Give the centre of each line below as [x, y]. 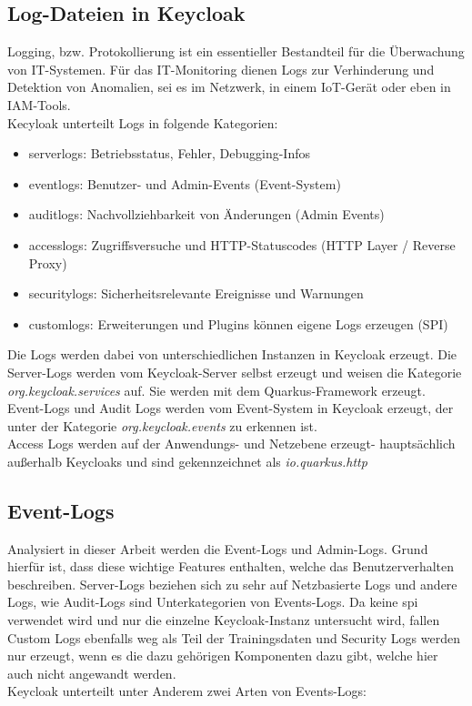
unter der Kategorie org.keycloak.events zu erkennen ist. [162, 425]
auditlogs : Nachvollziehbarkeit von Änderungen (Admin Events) [206, 214]
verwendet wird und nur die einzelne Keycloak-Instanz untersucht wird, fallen [224, 620]
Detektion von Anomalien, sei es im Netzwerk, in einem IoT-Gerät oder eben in [229, 87]
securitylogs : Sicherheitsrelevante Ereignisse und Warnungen [196, 293]
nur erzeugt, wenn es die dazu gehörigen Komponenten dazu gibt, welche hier [223, 656]
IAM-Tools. [39, 104]
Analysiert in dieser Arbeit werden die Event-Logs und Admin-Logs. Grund [218, 548]
